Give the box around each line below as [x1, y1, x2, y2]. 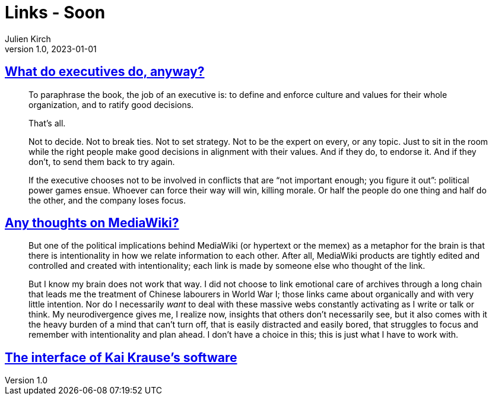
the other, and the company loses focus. [28, 195, 186, 205]
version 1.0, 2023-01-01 [5, 43, 97, 54]
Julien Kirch [5, 33, 51, 44]
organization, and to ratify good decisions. [28, 99, 194, 110]
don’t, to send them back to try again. [28, 156, 175, 167]
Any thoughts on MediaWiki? [5, 215, 179, 231]
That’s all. [28, 118, 66, 128]
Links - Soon [5, 2, 106, 23]
